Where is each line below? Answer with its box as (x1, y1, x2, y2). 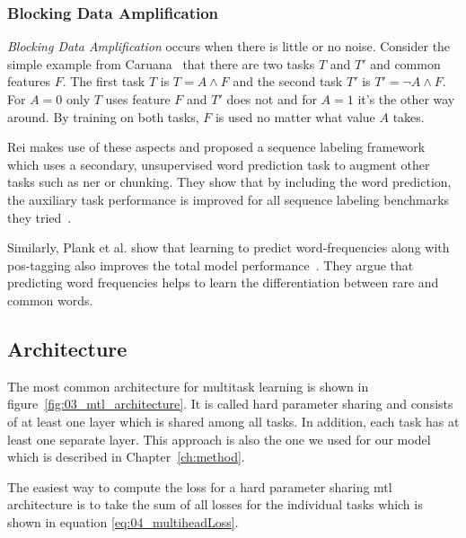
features (7, 72, 50, 91)
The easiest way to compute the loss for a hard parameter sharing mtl (7, 477, 392, 496)
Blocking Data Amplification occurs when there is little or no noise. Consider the (7, 37, 451, 56)
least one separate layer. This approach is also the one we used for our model (7, 429, 431, 448)
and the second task (233, 72, 343, 91)
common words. (7, 290, 93, 309)
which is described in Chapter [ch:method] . (7, 447, 245, 466)
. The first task (62, 72, 145, 91)
